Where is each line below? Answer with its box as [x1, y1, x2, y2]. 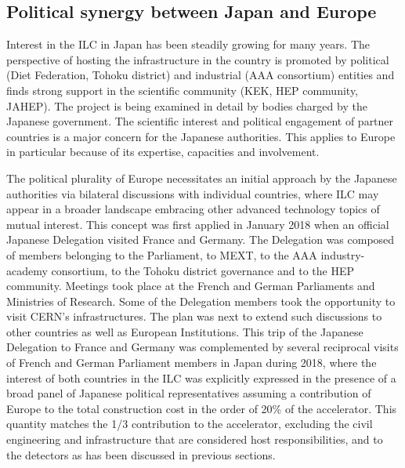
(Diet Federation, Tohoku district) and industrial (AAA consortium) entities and [6, 67, 395, 83]
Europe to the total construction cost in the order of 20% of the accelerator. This [6, 400, 397, 416]
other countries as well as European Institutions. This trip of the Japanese [6, 323, 363, 339]
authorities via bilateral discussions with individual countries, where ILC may [6, 185, 379, 201]
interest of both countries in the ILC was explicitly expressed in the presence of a [6, 369, 396, 386]
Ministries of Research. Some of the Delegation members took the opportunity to [6, 292, 396, 309]
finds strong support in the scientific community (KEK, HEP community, [6, 82, 359, 98]
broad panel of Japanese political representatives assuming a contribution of [6, 385, 371, 401]
